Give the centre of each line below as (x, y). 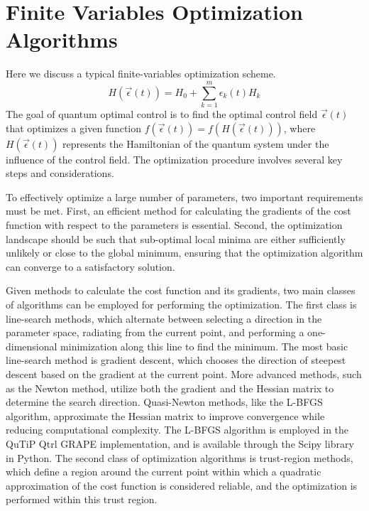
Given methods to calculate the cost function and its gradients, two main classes (181, 290)
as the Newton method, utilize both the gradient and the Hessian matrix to (170, 388)
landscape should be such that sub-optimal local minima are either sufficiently (176, 238)
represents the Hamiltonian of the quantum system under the (196, 143)
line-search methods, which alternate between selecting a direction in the (164, 318)
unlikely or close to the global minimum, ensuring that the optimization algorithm (184, 253)
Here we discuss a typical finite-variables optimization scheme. (141, 74)
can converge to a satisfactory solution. (90, 266)
